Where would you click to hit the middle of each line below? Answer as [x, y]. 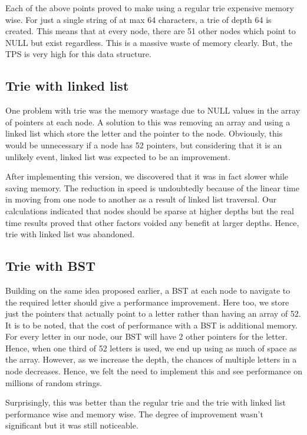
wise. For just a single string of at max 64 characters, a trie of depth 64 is [138, 19]
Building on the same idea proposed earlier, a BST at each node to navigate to [148, 290]
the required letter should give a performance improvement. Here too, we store [147, 302]
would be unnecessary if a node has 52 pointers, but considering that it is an [144, 145]
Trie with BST [50, 266]
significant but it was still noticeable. [72, 425]
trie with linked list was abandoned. [70, 234]
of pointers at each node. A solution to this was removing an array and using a [148, 122]
